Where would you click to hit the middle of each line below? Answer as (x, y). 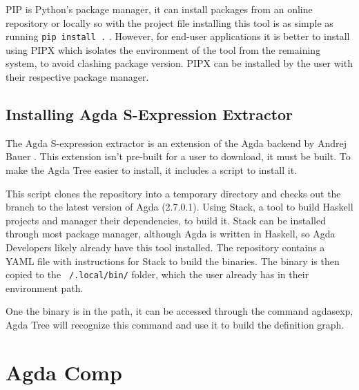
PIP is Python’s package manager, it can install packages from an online (159, 9)
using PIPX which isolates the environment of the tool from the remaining (163, 49)
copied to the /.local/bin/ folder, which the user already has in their (157, 274)
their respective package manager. (77, 77)
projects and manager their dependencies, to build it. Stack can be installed (166, 220)
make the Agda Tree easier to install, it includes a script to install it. (152, 170)
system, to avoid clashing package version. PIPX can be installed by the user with (179, 63)
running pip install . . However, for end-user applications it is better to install (178, 36)
